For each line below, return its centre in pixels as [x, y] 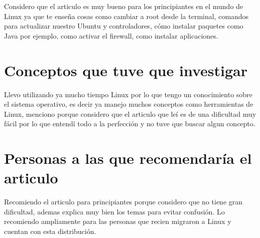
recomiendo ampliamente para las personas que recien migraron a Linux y [118, 221]
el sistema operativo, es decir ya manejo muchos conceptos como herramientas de [129, 104]
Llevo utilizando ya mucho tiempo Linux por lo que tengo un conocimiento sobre [128, 94]
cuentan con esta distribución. [50, 231]
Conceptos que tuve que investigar [126, 70]
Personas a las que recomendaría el [128, 158]
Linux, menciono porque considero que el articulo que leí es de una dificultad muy [130, 113]
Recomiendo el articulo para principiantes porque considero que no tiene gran [123, 202]
